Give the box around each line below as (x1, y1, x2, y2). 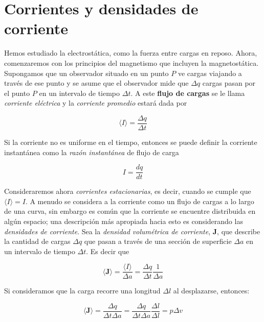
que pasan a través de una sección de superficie (84, 236, 232, 246)
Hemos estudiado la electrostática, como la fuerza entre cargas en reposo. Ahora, (4, 47, 257, 58)
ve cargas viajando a (178, 67, 242, 78)
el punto (4, 87, 30, 98)
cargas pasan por (202, 78, 256, 88)
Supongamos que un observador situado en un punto (4, 67, 169, 78)
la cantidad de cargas (4, 236, 71, 246)
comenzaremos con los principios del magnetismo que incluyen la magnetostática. (4, 57, 259, 68)
